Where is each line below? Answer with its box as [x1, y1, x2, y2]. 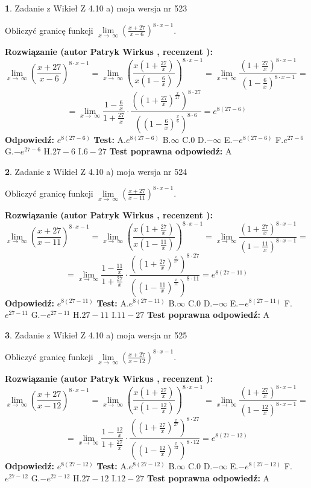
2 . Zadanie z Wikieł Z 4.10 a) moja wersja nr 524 [5, 165, 187, 177]
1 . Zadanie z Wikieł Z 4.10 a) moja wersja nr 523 [5, 2, 187, 14]
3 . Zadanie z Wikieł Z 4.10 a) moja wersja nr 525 [5, 328, 187, 341]
